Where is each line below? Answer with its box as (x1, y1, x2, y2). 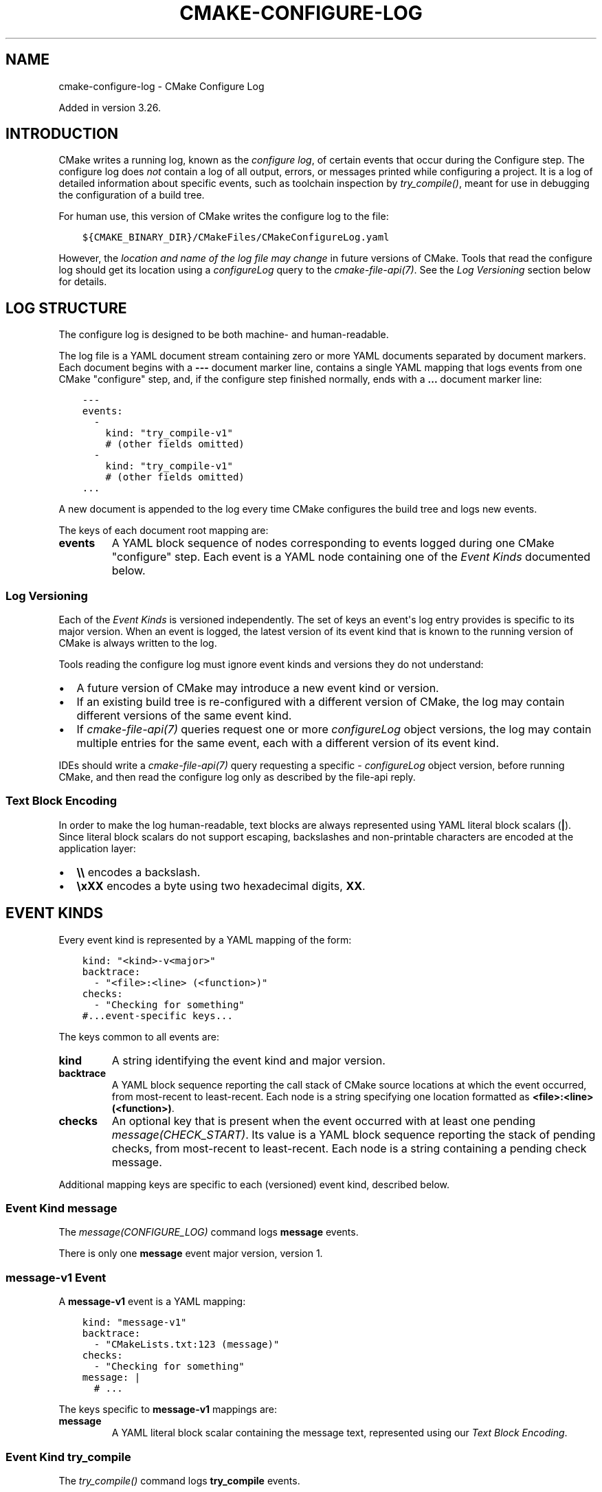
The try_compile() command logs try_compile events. (58, 1474, 300, 1487)
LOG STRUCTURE (5, 299, 127, 317)
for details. (58, 276, 107, 288)
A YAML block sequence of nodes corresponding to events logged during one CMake (111, 536, 555, 550)
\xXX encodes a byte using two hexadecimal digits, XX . (76, 878, 366, 893)
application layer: (58, 842, 136, 854)
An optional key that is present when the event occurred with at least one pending (111, 1113, 536, 1128)
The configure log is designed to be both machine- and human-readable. (58, 329, 389, 341)
